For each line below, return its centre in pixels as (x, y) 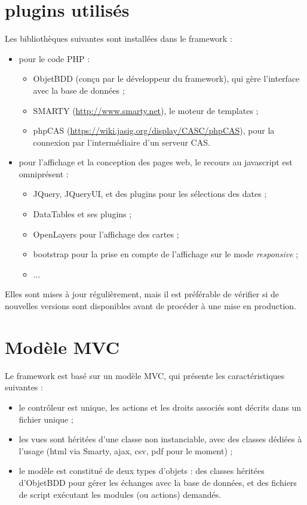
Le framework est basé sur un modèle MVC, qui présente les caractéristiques (145, 375)
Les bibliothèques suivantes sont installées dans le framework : (119, 39)
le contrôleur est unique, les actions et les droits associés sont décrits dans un (160, 407)
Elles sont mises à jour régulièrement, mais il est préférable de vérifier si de (142, 294)
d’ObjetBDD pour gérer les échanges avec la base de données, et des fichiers (158, 482)
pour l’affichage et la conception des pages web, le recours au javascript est (156, 162)
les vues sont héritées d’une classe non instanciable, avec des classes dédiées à (160, 439)
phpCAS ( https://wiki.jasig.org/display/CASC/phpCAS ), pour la (154, 130)
